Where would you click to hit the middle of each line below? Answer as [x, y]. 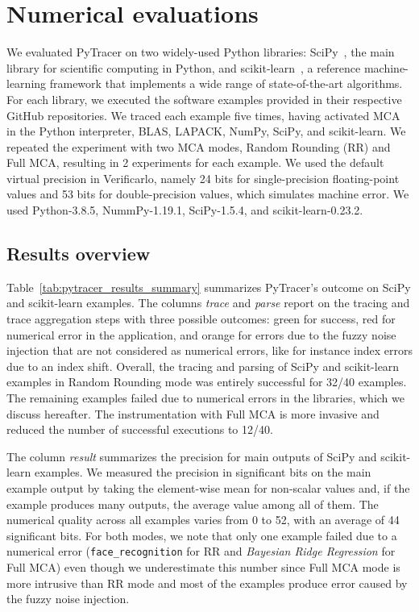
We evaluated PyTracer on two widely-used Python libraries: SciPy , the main [201, 52]
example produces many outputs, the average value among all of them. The [193, 504]
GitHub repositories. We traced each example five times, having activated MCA [203, 115]
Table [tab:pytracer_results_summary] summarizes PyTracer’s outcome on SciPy [209, 287]
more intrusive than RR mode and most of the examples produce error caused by [207, 583]
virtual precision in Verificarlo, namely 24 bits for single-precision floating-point [203, 178]
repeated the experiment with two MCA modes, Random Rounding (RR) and [199, 146]
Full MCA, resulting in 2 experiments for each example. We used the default [195, 162]
